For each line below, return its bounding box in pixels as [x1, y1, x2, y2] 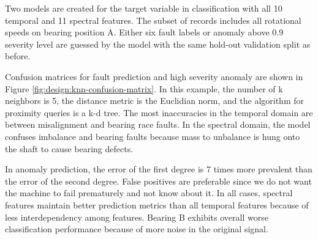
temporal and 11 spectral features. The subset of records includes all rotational [5, 13, 301, 26]
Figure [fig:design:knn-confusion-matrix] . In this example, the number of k [5, 82, 283, 95]
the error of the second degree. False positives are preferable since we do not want [5, 174, 312, 187]
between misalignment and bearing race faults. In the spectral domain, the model [5, 118, 311, 131]
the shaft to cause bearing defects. [5, 142, 134, 155]
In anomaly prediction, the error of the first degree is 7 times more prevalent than [5, 163, 312, 175]
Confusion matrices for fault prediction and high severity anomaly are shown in [5, 70, 303, 83]
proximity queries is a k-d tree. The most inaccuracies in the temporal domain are [5, 106, 313, 119]
